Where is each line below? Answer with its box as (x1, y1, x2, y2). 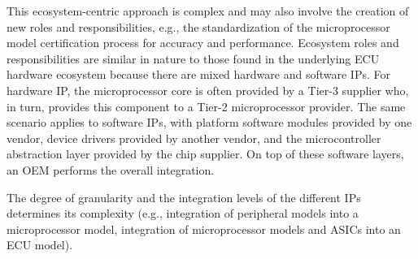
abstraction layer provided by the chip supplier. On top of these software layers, (7, 145, 404, 162)
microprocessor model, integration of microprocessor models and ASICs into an (7, 220, 401, 237)
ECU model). (7, 236, 73, 253)
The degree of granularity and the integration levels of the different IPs (7, 188, 361, 205)
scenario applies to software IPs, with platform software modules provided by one (7, 114, 412, 131)
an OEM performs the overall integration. (7, 161, 215, 178)
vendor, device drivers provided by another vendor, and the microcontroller (7, 129, 381, 146)
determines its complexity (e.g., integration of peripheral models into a (7, 205, 359, 222)
